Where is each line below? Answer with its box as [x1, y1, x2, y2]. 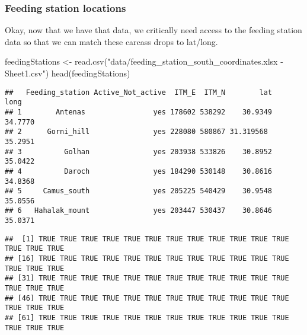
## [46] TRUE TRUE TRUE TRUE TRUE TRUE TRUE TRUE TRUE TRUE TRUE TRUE [5, 293, 289, 302]
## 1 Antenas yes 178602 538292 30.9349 [5, 107, 273, 116]
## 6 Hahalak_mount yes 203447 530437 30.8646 [5, 206, 273, 215]
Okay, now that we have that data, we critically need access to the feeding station [5, 24, 302, 36]
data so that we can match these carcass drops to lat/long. [5, 35, 218, 47]
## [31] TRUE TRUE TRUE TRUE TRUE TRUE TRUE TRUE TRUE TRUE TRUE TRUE [5, 274, 289, 283]
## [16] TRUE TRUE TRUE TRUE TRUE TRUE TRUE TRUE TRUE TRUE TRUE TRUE [5, 254, 289, 263]
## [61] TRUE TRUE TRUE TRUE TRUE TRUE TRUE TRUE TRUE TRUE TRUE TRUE [5, 314, 289, 323]
